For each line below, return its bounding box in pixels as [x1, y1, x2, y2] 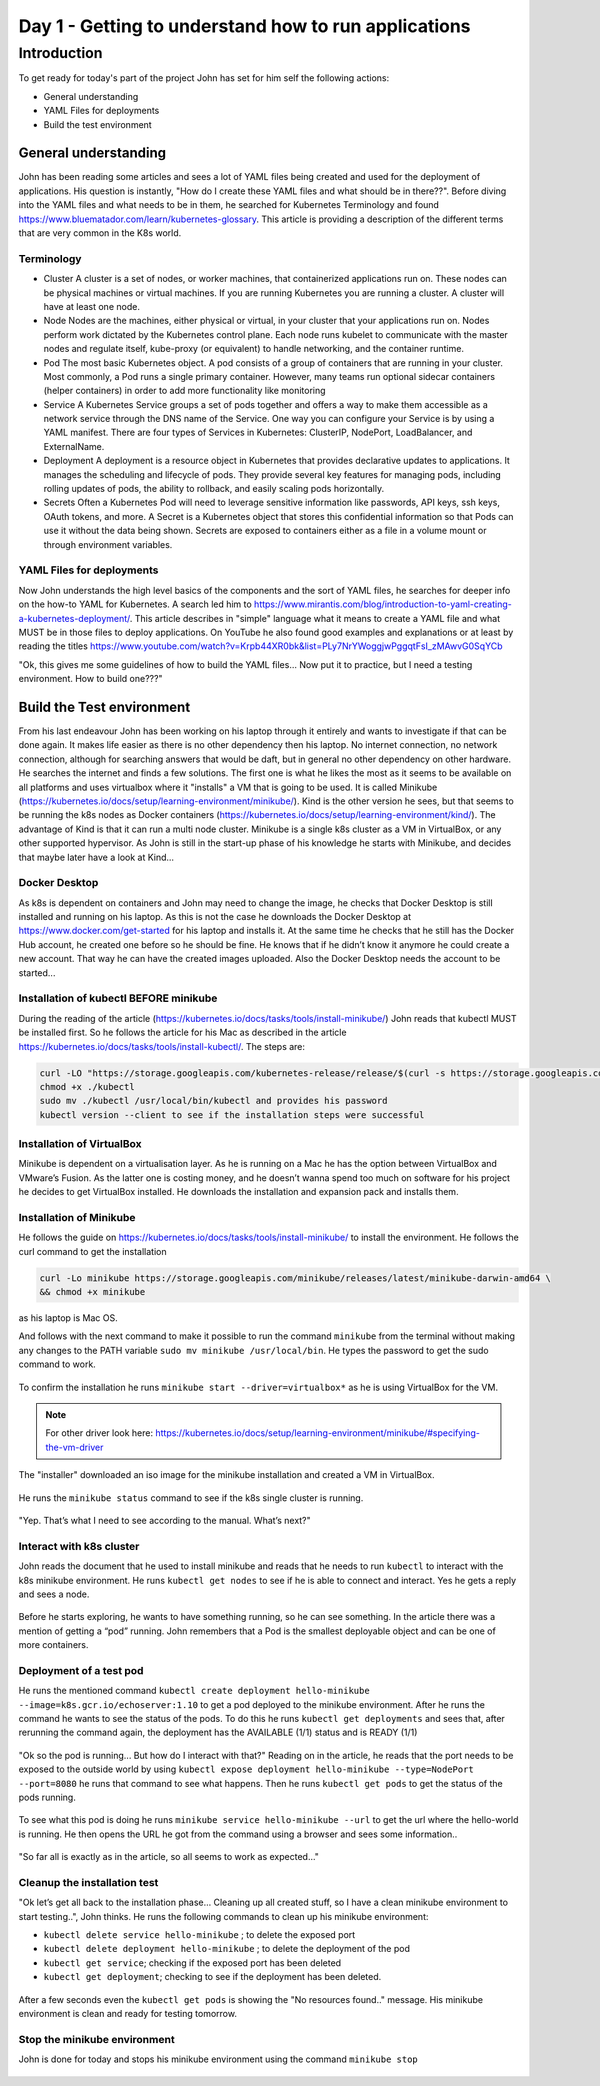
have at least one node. [43, 300, 140, 312]
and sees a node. [18, 1588, 90, 1600]
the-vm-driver [45, 1441, 104, 1453]
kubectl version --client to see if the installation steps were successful [39, 1109, 425, 1120]
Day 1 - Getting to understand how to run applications [18, 15, 471, 37]
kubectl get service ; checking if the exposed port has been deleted [43, 1956, 342, 1969]
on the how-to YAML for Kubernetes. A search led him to [18, 598, 252, 610]
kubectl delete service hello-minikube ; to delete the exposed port [43, 1929, 356, 1941]
